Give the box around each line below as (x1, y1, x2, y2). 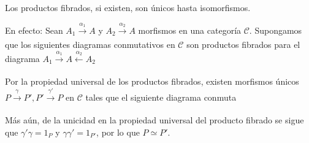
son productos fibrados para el (186, 38, 300, 51)
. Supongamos (249, 23, 302, 36)
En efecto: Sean (5, 23, 63, 36)
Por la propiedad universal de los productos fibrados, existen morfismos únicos (5, 75, 299, 88)
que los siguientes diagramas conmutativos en (5, 38, 175, 51)
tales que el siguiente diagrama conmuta (85, 90, 237, 103)
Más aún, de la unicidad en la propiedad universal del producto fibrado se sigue (5, 114, 304, 126)
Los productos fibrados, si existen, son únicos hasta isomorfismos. (5, 1, 251, 14)
